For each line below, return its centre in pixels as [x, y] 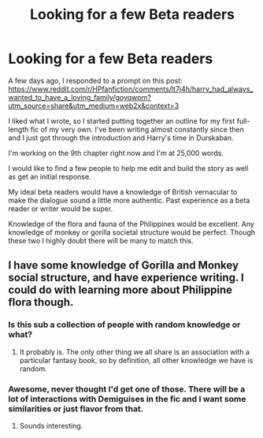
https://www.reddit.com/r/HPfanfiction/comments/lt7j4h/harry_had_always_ [131, 89]
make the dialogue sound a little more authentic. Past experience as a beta [129, 200]
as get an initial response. [50, 176]
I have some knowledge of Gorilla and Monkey [123, 265]
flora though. [41, 302]
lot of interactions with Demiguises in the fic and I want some [127, 399]
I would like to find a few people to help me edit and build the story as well [128, 168]
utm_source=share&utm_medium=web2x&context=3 [94, 106]
